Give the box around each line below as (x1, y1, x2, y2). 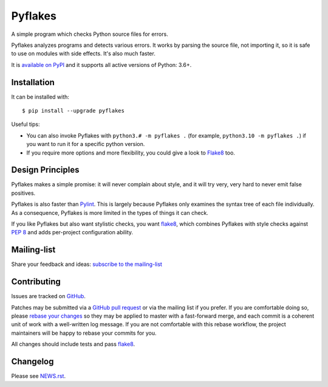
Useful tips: (11, 120, 40, 128)
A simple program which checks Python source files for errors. (11, 30, 168, 38)
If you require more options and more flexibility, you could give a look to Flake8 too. (26, 149, 235, 156)
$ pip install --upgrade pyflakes (22, 107, 125, 114)
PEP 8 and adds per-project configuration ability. (11, 229, 134, 236)
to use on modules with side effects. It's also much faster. (11, 50, 156, 57)
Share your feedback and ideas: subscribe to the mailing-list (11, 260, 162, 268)
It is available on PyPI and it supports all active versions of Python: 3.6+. (11, 61, 192, 68)
